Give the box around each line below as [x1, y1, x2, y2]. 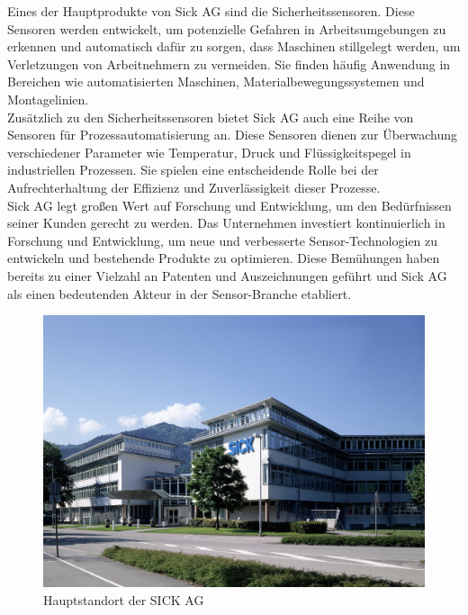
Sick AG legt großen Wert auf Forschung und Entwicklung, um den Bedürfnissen [7, 195, 452, 214]
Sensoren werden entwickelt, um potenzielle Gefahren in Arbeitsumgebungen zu [7, 19, 446, 38]
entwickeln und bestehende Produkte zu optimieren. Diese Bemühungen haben [7, 249, 440, 267]
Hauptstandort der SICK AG [43, 590, 204, 609]
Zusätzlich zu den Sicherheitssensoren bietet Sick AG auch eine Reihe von [7, 107, 414, 126]
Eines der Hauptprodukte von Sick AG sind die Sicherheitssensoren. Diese [7, 2, 415, 20]
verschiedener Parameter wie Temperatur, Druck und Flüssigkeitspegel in [7, 142, 411, 161]
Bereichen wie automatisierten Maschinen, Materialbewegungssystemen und [7, 72, 425, 91]
